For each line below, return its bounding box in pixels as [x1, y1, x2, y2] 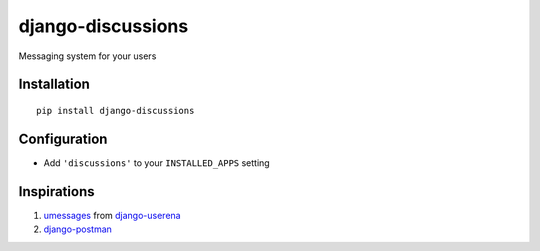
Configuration [18, 130, 108, 147]
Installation [18, 76, 90, 93]
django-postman [43, 223, 112, 235]
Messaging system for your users [18, 50, 157, 62]
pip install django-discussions [36, 105, 195, 116]
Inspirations [18, 183, 95, 200]
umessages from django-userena [43, 209, 181, 221]
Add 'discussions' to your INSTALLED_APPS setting [43, 156, 270, 169]
